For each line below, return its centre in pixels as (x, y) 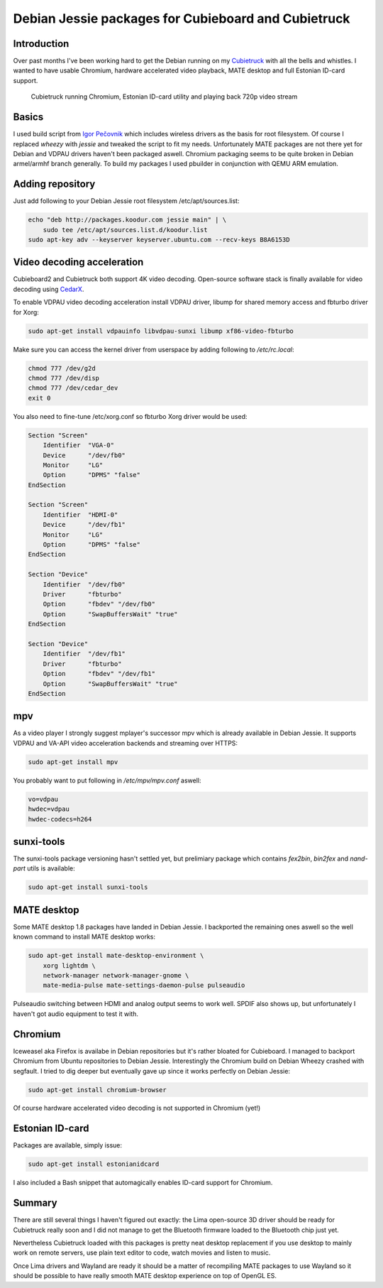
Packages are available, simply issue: (67, 1145)
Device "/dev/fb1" (84, 525)
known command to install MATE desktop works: (84, 937)
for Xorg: (26, 312)
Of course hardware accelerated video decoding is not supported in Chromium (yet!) (137, 1108)
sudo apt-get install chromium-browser (97, 1090)
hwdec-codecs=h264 (60, 819)
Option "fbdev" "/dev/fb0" (99, 604)
